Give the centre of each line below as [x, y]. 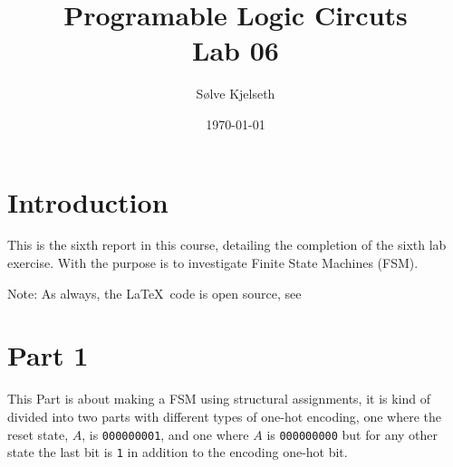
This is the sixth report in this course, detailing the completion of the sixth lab [227, 245]
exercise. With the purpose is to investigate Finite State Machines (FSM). [213, 263]
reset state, [38, 434]
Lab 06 [236, 50]
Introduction [88, 201]
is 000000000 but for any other [352, 434]
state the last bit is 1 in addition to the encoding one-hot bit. [178, 452]
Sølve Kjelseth [236, 94]
